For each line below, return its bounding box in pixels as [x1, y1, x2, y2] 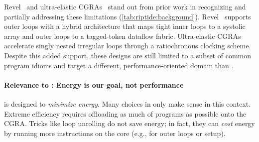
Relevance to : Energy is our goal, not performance [4, 79, 184, 90]
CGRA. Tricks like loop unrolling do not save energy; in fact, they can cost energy [4, 118, 255, 129]
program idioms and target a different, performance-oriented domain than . [4, 60, 234, 70]
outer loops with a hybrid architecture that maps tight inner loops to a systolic [4, 21, 246, 31]
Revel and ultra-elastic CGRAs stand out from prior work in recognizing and [4, 1, 246, 11]
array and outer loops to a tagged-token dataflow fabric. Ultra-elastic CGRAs [4, 30, 241, 41]
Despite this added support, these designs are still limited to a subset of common [4, 50, 251, 60]
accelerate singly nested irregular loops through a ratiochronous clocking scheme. [4, 40, 251, 51]
